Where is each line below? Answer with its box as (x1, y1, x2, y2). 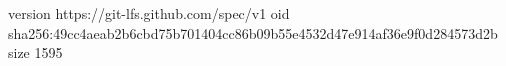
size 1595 (8, 42, 63, 63)
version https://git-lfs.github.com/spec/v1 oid (8, 3, 290, 23)
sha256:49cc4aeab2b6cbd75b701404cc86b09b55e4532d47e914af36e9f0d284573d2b (8, 22, 498, 43)
